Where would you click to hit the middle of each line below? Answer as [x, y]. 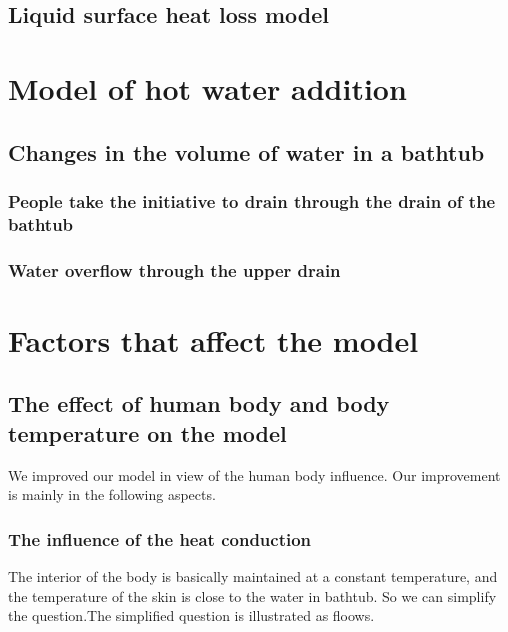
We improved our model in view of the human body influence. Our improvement [254, 474]
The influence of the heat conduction [160, 538]
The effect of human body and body [199, 403]
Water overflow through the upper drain [174, 269]
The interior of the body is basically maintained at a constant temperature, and [253, 575]
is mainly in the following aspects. [112, 494]
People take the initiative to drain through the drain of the [252, 200]
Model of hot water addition [207, 87]
